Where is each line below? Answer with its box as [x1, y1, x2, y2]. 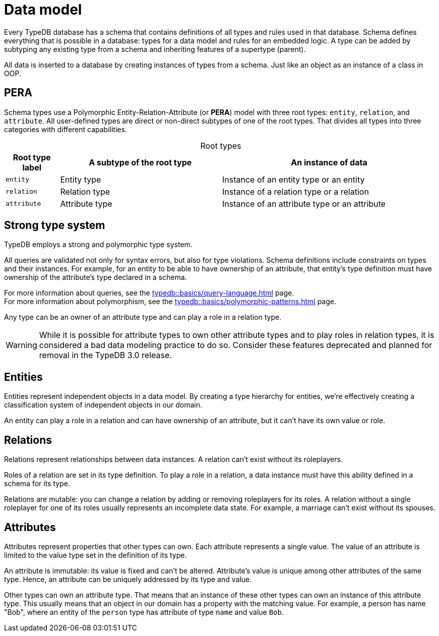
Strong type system [4, 219, 105, 232]
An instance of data [291, 157, 367, 167]
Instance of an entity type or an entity [222, 174, 365, 185]
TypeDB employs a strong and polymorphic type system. [4, 240, 193, 249]
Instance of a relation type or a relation [222, 186, 369, 197]
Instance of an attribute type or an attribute [222, 198, 386, 209]
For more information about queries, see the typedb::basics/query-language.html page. [4, 288, 294, 298]
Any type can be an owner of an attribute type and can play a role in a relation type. [4, 313, 282, 322]
